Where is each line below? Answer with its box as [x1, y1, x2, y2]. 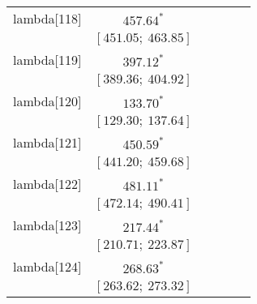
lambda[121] [13, 133, 82, 152]
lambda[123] [13, 216, 82, 234]
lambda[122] [13, 174, 82, 193]
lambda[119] [13, 50, 82, 69]
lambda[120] [13, 92, 82, 110]
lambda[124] [13, 257, 82, 276]
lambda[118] [13, 9, 82, 28]
